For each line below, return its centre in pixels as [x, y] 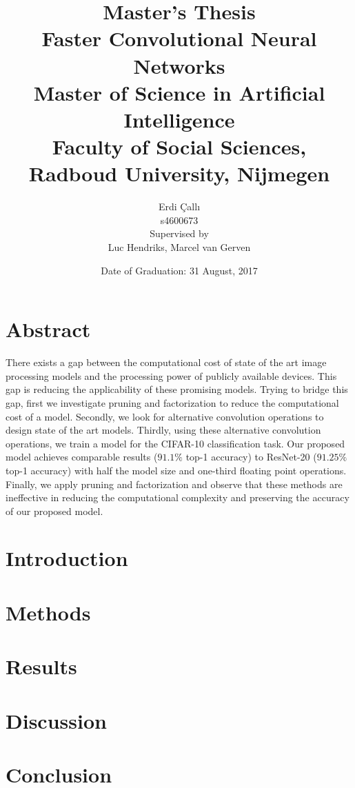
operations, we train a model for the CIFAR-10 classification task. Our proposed [175, 443]
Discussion [56, 720]
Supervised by [179, 233]
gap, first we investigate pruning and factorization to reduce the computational [172, 402]
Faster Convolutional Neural [179, 38]
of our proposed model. [54, 511]
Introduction [67, 558]
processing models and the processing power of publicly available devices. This [171, 375]
